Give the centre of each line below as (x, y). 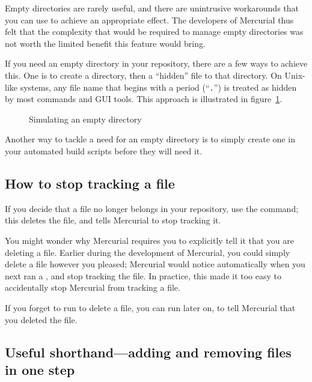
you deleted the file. (41, 319)
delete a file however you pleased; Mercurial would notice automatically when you (155, 264)
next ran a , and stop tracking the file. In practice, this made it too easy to (143, 275)
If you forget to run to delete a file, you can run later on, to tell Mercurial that (150, 307)
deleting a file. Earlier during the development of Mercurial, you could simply (148, 252)
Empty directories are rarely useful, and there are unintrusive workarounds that (152, 8)
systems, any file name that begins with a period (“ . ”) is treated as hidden (158, 87)
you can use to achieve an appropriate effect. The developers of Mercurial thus (149, 20)
